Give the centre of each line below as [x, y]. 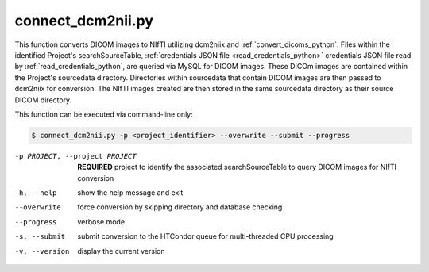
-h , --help [36, 193]
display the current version [121, 251]
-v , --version [42, 251]
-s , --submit [40, 237]
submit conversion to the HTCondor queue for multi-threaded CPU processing [205, 236]
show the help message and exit [130, 193]
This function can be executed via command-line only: [104, 114]
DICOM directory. [43, 100]
